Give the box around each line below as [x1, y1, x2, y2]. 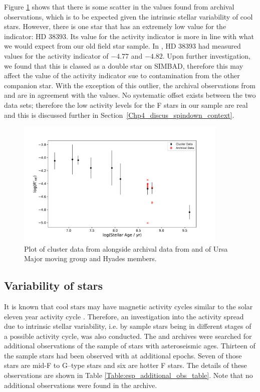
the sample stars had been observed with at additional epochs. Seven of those [4, 350, 242, 360]
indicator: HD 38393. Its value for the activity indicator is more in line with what [4, 31, 254, 41]
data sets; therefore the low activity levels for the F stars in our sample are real [4, 99, 248, 110]
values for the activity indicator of [4, 50, 109, 61]
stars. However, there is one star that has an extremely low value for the [4, 21, 226, 32]
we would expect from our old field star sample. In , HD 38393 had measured [4, 41, 241, 51]
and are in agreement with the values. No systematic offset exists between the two [4, 90, 256, 100]
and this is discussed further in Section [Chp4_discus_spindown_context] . [4, 109, 234, 120]
